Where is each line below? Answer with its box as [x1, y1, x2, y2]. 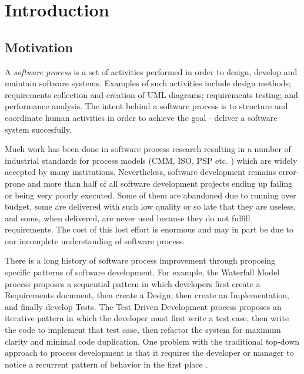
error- [279, 166, 299, 178]
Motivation [5, 38, 73, 56]
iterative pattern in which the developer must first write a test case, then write [5, 312, 289, 324]
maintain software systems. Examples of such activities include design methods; [5, 77, 292, 89]
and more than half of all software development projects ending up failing [27, 177, 293, 189]
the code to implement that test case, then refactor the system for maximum [5, 324, 281, 336]
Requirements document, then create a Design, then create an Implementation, [5, 289, 290, 301]
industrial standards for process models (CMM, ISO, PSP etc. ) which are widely [5, 154, 298, 166]
